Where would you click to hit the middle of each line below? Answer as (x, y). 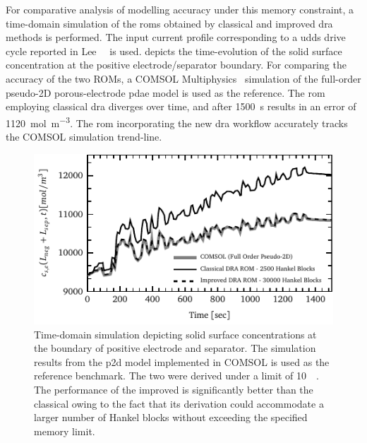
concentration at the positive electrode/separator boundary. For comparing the (176, 65)
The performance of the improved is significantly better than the (174, 389)
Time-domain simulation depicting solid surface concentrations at (175, 334)
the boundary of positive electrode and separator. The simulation (175, 348)
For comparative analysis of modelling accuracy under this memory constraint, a (180, 9)
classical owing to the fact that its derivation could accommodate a (179, 403)
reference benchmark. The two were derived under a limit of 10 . (176, 376)
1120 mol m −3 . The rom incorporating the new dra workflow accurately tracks (177, 122)
